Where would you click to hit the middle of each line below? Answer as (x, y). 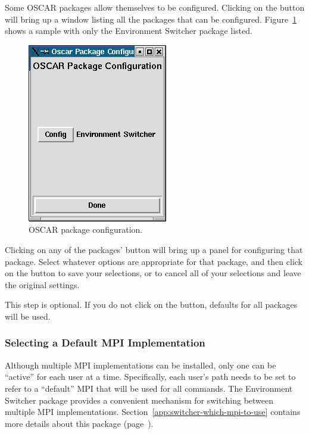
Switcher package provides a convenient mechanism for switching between (139, 400)
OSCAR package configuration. (86, 230)
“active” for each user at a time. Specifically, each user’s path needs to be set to (150, 377)
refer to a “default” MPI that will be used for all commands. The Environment (149, 388)
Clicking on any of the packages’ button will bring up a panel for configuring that (154, 249)
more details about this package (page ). (79, 423)
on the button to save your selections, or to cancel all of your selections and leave (153, 273)
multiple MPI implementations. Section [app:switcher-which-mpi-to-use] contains (153, 412)
